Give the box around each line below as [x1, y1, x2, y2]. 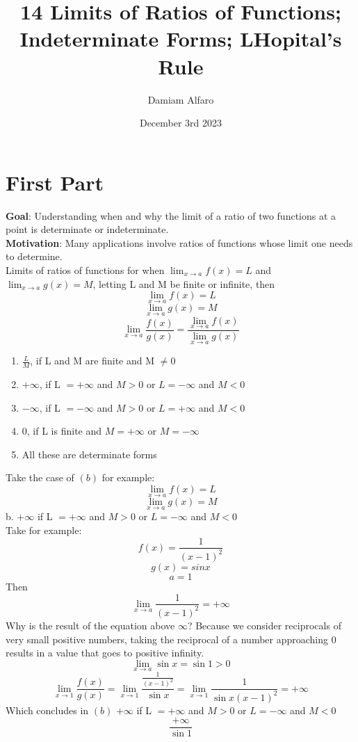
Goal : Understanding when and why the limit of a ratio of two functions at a [6, 208, 336, 223]
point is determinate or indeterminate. [6, 222, 169, 236]
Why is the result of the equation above [6, 618, 175, 632]
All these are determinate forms [22, 446, 157, 461]
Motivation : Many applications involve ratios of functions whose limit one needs [6, 235, 353, 250]
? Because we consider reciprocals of [187, 618, 341, 632]
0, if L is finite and [22, 424, 102, 438]
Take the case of [6, 470, 74, 485]
